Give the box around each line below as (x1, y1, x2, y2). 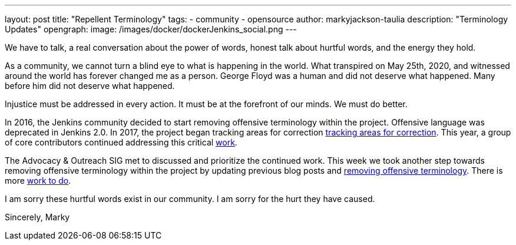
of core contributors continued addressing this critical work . (5, 137, 237, 147)
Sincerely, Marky (5, 212, 70, 222)
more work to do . (5, 176, 71, 186)
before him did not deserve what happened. (5, 81, 175, 91)
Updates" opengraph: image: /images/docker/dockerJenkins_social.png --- (5, 24, 297, 34)
